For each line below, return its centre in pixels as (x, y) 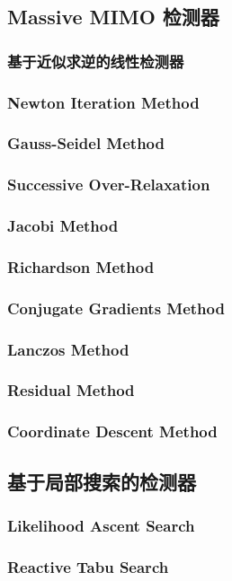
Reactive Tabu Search (88, 566)
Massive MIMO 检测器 (113, 17)
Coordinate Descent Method (112, 431)
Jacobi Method (63, 226)
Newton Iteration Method (103, 102)
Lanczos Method (68, 349)
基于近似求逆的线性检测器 (96, 61)
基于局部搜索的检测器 (102, 481)
